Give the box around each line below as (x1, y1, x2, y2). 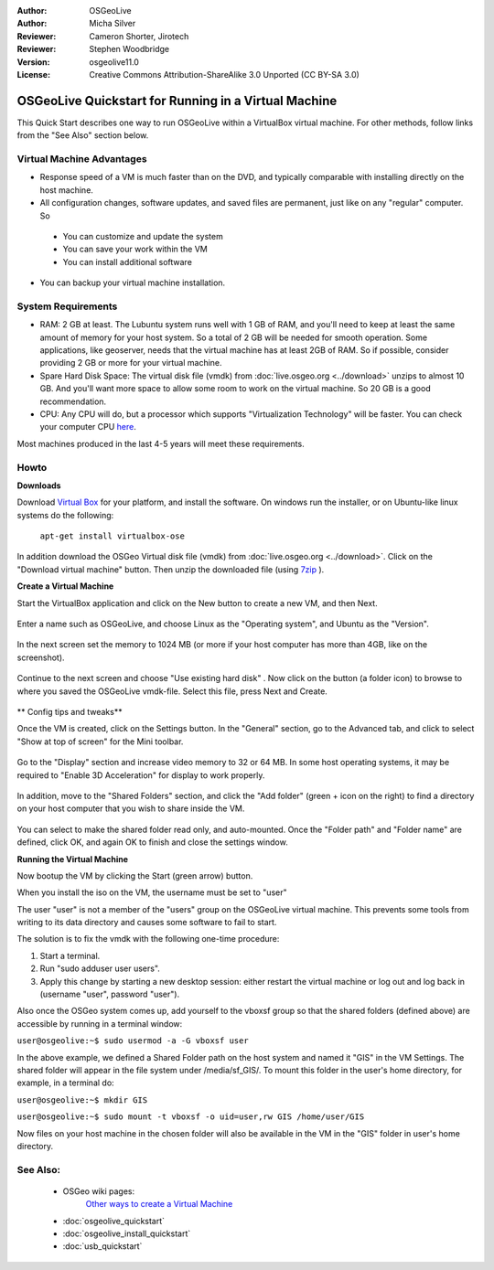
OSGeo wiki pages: (62, 1185, 135, 1197)
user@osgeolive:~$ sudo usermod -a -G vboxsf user (16, 1036, 249, 1046)
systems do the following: (16, 509, 114, 520)
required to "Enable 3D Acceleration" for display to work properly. (16, 769, 265, 781)
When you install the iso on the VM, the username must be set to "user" (16, 887, 287, 898)
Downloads (16, 480, 61, 491)
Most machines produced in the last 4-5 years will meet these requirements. (16, 438, 306, 449)
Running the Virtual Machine (16, 853, 128, 864)
